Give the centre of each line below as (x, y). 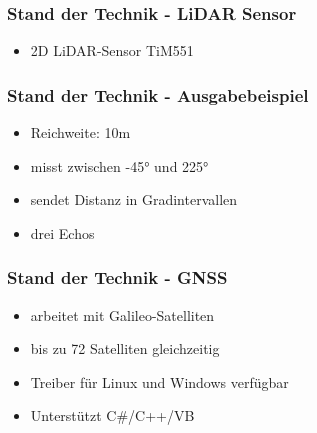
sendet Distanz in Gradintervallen (134, 199)
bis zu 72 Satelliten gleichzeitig (125, 348)
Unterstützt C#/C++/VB (112, 415)
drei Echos (62, 232)
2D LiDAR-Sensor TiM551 (112, 50)
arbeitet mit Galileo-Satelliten (122, 314)
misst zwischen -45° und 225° (119, 165)
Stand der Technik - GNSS (117, 277)
